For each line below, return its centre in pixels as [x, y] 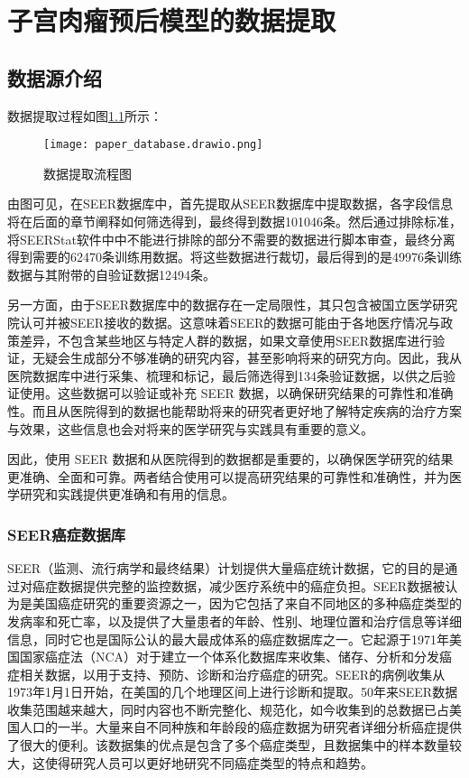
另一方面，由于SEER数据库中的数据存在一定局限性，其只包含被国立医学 [220, 305]
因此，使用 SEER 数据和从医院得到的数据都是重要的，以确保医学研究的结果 [230, 459]
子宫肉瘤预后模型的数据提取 [172, 20]
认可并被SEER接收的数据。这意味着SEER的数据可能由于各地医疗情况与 [230, 322]
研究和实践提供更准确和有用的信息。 [127, 494]
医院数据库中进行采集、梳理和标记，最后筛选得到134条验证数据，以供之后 [225, 375]
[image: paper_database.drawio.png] [153, 145]
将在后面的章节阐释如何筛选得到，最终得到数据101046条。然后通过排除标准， [234, 222]
